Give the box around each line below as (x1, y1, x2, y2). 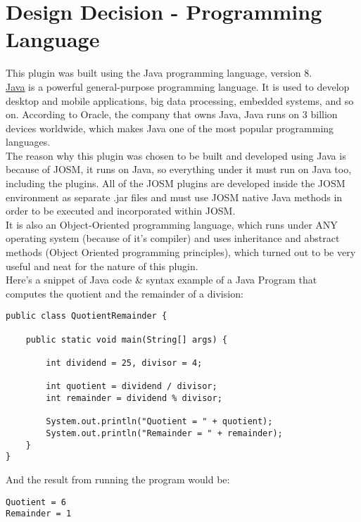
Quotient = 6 (6, 497, 66, 507)
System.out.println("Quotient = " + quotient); (46, 416, 273, 427)
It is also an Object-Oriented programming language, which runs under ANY (6, 217, 338, 231)
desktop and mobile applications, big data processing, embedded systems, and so (6, 93, 354, 108)
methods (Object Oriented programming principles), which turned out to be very (6, 245, 356, 260)
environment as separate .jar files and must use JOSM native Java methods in (6, 189, 343, 204)
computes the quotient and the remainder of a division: (6, 286, 243, 300)
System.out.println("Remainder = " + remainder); (46, 428, 283, 438)
